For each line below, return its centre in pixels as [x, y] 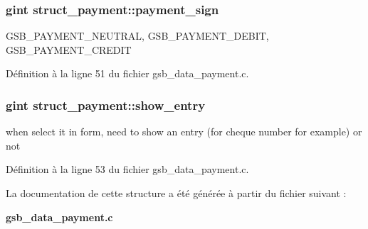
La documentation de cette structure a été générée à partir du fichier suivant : [176, 193]
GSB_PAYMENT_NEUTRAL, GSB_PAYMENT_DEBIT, [137, 36]
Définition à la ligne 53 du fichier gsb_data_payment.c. [127, 169]
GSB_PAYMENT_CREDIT [69, 49]
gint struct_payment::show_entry [106, 105]
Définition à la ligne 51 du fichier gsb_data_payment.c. [127, 73]
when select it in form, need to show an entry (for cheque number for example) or [184, 132]
